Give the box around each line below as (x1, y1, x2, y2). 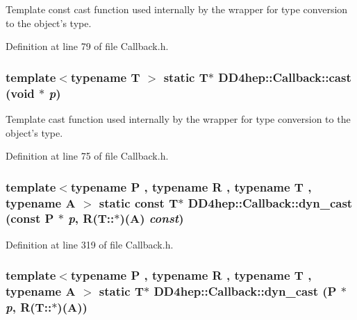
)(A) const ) (119, 210, 184, 227)
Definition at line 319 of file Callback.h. (6, 237, 174, 251)
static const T (99, 194, 178, 211)
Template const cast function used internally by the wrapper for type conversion (6, 2, 348, 16)
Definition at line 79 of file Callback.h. (6, 39, 169, 53)
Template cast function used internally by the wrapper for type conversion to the (6, 111, 351, 126)
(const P (6, 210, 54, 227)
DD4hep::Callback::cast (218, 68, 351, 85)
